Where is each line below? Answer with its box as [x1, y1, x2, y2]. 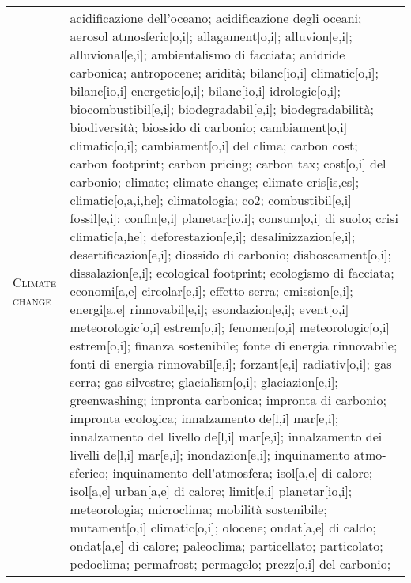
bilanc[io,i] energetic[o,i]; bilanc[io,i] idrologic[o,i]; [70, 81, 341, 100]
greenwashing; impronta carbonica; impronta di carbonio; [70, 391, 386, 409]
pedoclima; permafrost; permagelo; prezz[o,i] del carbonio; [70, 555, 391, 573]
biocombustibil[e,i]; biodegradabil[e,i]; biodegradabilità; [70, 100, 374, 118]
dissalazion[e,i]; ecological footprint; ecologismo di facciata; [70, 263, 394, 282]
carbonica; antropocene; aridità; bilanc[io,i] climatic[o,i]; [70, 63, 379, 81]
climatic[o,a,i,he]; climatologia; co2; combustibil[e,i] [70, 191, 352, 209]
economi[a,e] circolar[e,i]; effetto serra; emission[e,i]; [70, 282, 353, 300]
